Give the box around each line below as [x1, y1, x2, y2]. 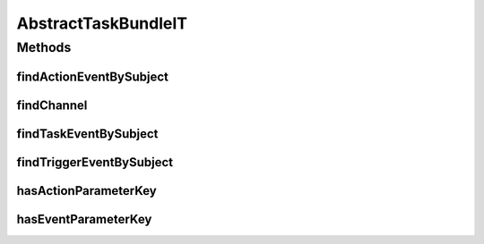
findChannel [16, 97, 88, 113]
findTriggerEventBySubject [16, 155, 174, 170]
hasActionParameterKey [16, 183, 157, 198]
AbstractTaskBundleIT [16, 13, 188, 33]
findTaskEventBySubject [16, 126, 159, 141]
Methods [16, 39, 72, 55]
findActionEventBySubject [16, 69, 169, 84]
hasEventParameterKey [16, 211, 152, 227]
